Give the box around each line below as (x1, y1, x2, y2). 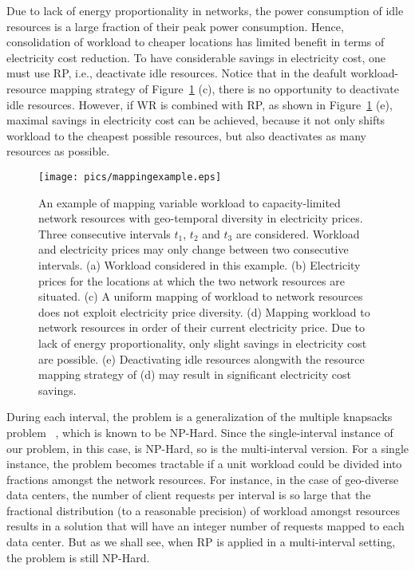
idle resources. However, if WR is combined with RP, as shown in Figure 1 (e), (6, 96, 393, 112)
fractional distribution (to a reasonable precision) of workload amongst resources (6, 502, 401, 518)
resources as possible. (6, 143, 110, 159)
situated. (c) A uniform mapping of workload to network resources (38, 288, 363, 305)
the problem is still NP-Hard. (6, 549, 150, 565)
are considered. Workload (235, 225, 360, 242)
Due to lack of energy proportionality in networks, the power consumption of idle (6, 2, 404, 18)
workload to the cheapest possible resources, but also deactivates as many (6, 127, 367, 144)
